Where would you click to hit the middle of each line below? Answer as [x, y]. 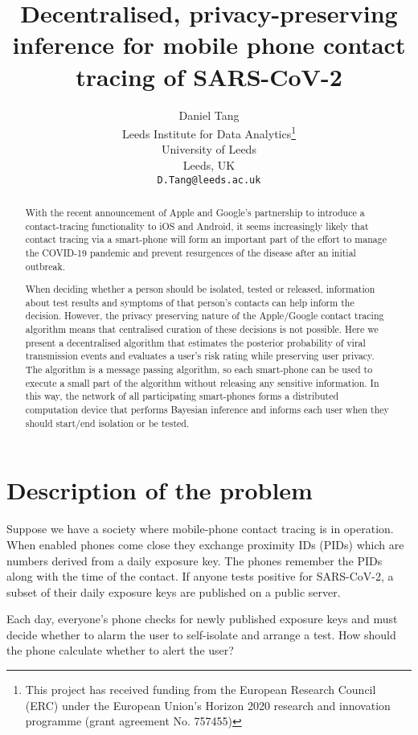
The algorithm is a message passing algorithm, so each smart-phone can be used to [199, 370]
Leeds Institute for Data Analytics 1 [209, 132]
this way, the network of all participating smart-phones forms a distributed [182, 396]
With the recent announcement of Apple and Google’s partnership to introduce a [195, 212]
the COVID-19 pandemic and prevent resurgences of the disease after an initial [191, 252]
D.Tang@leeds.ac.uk [209, 180]
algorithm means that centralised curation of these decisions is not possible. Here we [202, 329]
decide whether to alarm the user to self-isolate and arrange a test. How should [201, 634]
